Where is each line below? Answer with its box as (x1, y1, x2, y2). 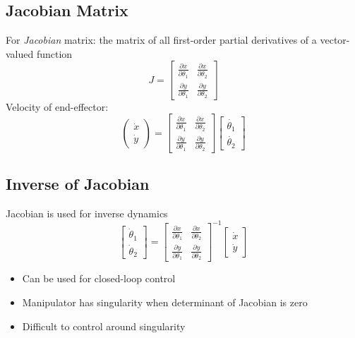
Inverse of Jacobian (6, 173, 150, 195)
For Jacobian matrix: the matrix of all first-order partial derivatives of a (6, 32, 317, 47)
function (36, 46, 73, 61)
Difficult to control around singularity (22, 318, 186, 333)
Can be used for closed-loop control (22, 271, 176, 286)
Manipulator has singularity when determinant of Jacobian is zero (22, 294, 308, 309)
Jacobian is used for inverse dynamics (6, 205, 168, 220)
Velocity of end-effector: (6, 99, 109, 114)
